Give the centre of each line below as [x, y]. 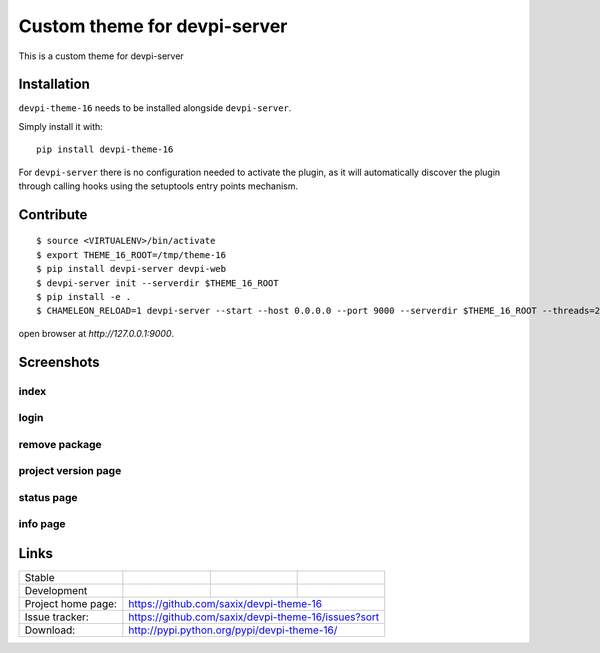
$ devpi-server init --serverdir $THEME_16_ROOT [157, 283]
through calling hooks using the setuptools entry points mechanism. [158, 186]
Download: [50, 630]
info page [42, 524]
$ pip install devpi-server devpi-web [131, 269]
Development [56, 591]
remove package [60, 444]
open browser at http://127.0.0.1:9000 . [96, 333]
